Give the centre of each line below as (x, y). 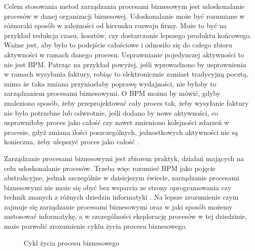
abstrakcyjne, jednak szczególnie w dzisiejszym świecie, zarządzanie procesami (122, 178)
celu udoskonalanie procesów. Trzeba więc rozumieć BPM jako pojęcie (110, 168)
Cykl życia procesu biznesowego (72, 242)
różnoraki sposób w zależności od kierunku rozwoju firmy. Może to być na (115, 25)
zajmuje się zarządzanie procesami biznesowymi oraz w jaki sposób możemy (118, 206)
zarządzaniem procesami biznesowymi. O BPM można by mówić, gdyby (112, 93)
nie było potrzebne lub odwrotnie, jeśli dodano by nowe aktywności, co (111, 112)
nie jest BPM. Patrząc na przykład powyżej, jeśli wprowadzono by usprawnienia (125, 64)
